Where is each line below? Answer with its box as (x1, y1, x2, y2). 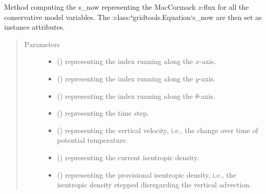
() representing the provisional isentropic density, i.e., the (57, 169, 236, 180)
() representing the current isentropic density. (57, 152, 199, 162)
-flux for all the (201, 2, 249, 12)
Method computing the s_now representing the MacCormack (4, 2, 196, 12)
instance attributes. (4, 21, 65, 32)
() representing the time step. (57, 107, 149, 118)
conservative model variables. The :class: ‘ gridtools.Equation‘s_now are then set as (4, 11, 262, 22)
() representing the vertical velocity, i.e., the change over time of (57, 124, 258, 135)
